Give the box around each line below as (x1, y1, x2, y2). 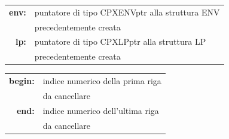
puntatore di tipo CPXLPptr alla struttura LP (34, 35, 206, 48)
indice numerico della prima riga (42, 75, 161, 87)
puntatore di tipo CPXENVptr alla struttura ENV (34, 5, 220, 18)
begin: (9, 75, 35, 87)
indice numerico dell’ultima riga (42, 104, 159, 116)
